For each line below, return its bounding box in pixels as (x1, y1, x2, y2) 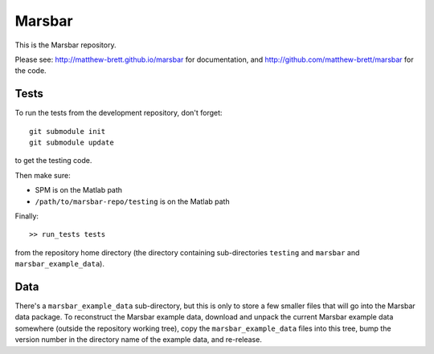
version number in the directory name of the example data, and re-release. (14, 335, 263, 344)
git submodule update (29, 138, 114, 148)
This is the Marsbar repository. (14, 40, 117, 50)
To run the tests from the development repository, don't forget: (14, 108, 223, 118)
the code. (14, 66, 47, 75)
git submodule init (29, 127, 106, 136)
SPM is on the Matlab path (35, 185, 123, 195)
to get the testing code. (14, 156, 92, 165)
